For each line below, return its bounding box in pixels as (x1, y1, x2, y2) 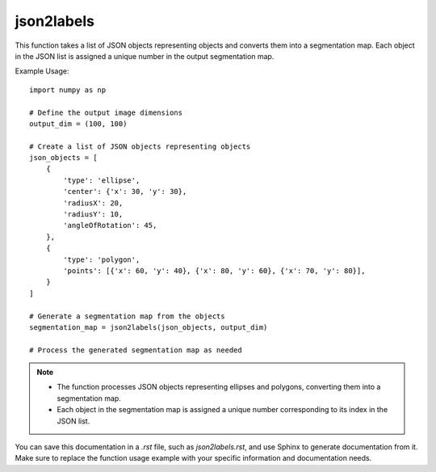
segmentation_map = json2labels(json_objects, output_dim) (29, 322, 268, 331)
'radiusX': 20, (63, 198, 124, 208)
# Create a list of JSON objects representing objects (29, 141, 251, 151)
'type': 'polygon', (63, 255, 140, 264)
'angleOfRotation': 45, (63, 221, 157, 230)
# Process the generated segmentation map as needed (29, 345, 242, 355)
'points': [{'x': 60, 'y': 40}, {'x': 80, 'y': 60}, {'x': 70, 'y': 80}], (63, 266, 366, 275)
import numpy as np (29, 85, 107, 95)
